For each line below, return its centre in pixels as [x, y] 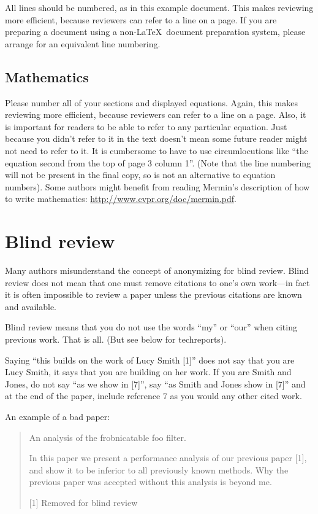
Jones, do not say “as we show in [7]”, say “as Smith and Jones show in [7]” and [155, 384]
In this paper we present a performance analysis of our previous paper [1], [168, 458]
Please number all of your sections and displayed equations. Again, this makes [151, 102]
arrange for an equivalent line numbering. [83, 43]
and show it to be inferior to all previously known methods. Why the [159, 469]
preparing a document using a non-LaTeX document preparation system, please [155, 32]
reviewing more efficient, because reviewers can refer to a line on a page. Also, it [156, 115]
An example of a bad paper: [58, 416]
